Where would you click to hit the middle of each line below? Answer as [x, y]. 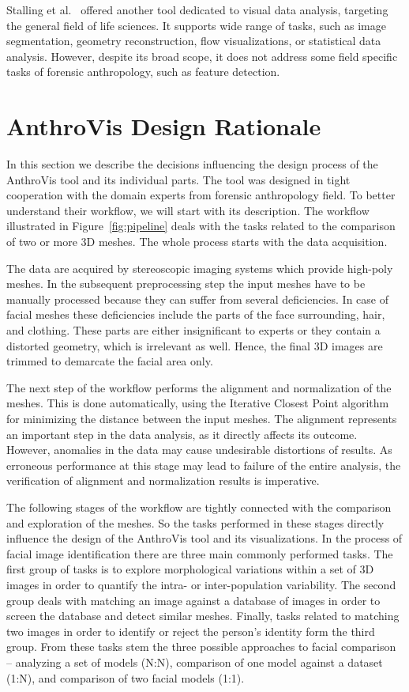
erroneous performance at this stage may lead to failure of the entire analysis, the [204, 465]
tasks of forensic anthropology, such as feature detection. [143, 72]
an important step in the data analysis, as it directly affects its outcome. [182, 434]
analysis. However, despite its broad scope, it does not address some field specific [202, 56]
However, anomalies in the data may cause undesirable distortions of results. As [199, 450]
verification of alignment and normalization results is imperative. [163, 480]
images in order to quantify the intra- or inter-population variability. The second [201, 584]
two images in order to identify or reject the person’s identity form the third [191, 631]
